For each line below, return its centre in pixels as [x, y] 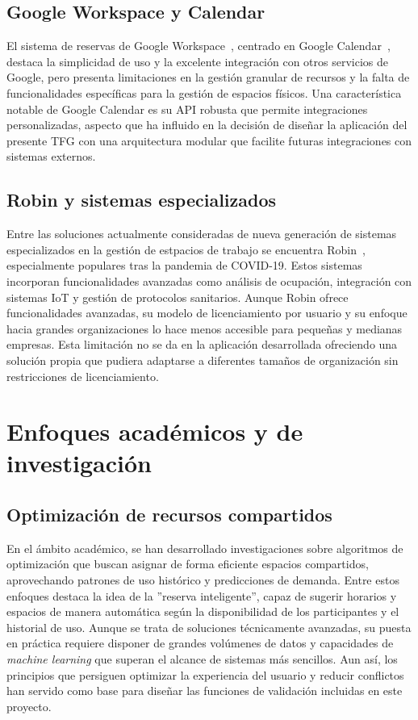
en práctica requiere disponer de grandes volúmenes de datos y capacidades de [200, 643]
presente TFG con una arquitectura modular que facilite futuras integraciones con [209, 140]
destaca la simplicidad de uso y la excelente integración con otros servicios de [198, 61]
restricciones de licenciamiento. [83, 376]
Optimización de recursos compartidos [169, 515]
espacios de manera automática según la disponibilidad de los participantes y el [203, 611]
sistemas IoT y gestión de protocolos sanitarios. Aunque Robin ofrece [178, 297]
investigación [79, 463]
